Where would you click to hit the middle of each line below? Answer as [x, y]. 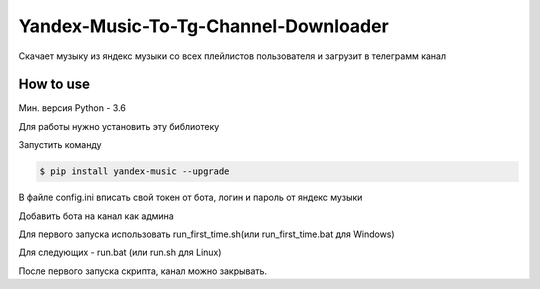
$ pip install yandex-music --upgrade [134, 171]
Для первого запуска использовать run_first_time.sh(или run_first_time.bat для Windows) [206, 234]
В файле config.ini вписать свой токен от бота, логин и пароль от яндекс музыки [190, 197]
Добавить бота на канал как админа [96, 216]
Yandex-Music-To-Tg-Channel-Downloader [203, 26]
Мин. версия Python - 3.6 [72, 108]
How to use [54, 84]
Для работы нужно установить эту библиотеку [119, 126]
